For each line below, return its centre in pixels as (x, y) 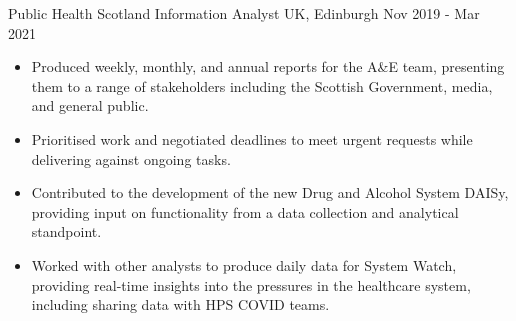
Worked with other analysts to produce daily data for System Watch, (244, 264)
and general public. (90, 105)
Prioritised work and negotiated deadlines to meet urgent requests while (252, 138)
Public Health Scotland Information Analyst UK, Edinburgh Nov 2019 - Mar (244, 13)
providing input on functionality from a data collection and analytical (245, 211)
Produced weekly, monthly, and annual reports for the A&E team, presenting (268, 66)
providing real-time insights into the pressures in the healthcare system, (251, 284)
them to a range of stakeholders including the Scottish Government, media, (262, 85)
